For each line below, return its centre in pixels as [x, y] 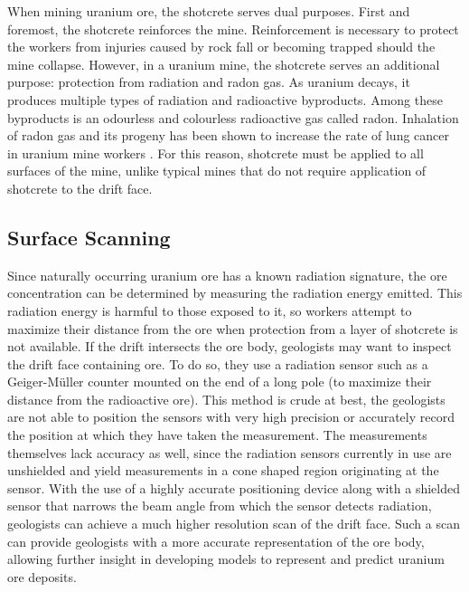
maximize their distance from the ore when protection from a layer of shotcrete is [233, 328]
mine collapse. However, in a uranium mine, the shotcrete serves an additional [224, 64]
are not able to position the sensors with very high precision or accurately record [231, 417]
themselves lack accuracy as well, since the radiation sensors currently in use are [230, 452]
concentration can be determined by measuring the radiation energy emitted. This [235, 293]
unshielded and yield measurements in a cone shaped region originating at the [223, 470]
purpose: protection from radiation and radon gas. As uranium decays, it [209, 82]
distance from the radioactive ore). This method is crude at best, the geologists [226, 399]
